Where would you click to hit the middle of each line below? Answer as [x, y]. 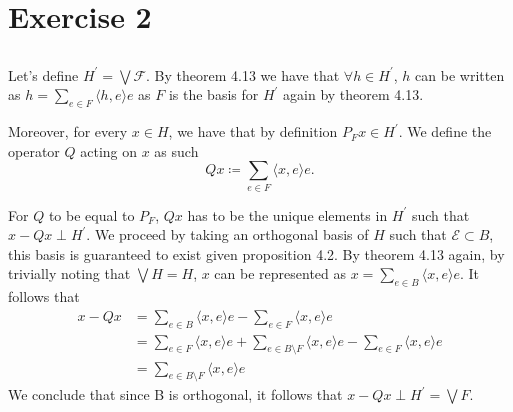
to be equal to [91, 214]
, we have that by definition [253, 131]
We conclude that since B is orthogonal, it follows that [175, 394]
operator [34, 150]
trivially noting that [69, 273]
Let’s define [43, 74]
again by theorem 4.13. [353, 94]
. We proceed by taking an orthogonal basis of [227, 234]
